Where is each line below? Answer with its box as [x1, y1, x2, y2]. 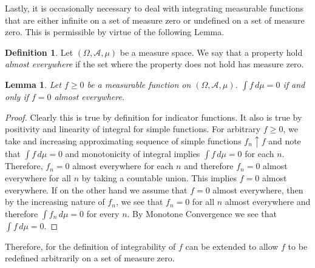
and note [268, 134, 301, 147]
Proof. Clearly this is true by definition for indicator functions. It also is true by [5, 110, 302, 123]
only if [5, 90, 29, 102]
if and [283, 78, 305, 90]
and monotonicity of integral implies [65, 147, 200, 160]
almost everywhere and [225, 195, 311, 208]
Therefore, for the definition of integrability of [5, 240, 176, 252]
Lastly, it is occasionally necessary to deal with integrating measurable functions [5, 2, 304, 14]
